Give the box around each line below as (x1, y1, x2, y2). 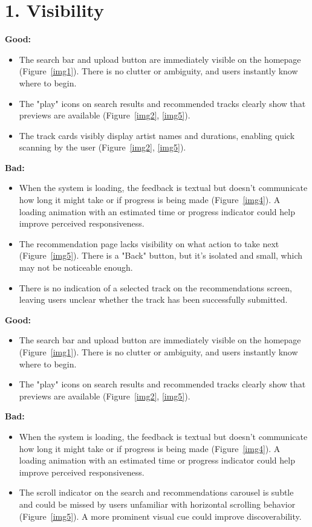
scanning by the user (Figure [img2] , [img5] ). (19, 141, 186, 154)
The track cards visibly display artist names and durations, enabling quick (19, 129, 295, 141)
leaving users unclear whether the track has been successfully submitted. (19, 293, 288, 306)
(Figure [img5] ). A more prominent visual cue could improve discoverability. (19, 509, 302, 522)
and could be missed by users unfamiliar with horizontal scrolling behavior (19, 497, 296, 510)
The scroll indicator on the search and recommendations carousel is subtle (19, 486, 294, 499)
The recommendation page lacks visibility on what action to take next (19, 237, 279, 250)
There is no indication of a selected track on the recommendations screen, (19, 281, 292, 294)
